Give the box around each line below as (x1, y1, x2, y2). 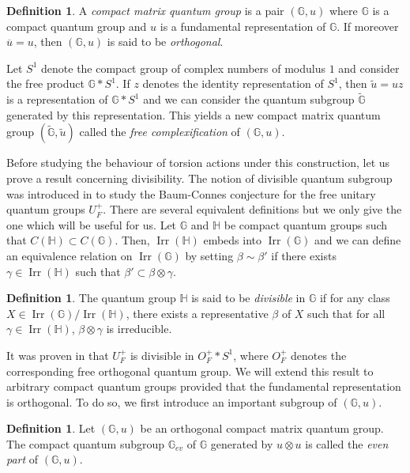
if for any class (319, 289, 390, 306)
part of (6, 451, 39, 467)
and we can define (314, 232, 401, 248)
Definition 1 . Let (6, 420, 96, 437)
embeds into (203, 232, 262, 248)
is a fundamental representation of (160, 17, 326, 34)
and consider (338, 59, 400, 76)
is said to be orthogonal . (107, 33, 224, 50)
